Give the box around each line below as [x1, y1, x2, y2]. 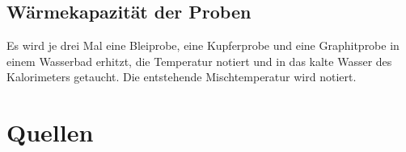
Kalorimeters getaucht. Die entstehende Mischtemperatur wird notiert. [6, 68, 357, 85]
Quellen [6, 116, 94, 149]
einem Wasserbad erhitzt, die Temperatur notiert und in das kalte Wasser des [6, 52, 392, 69]
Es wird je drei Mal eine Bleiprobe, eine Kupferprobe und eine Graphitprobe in [6, 37, 400, 54]
